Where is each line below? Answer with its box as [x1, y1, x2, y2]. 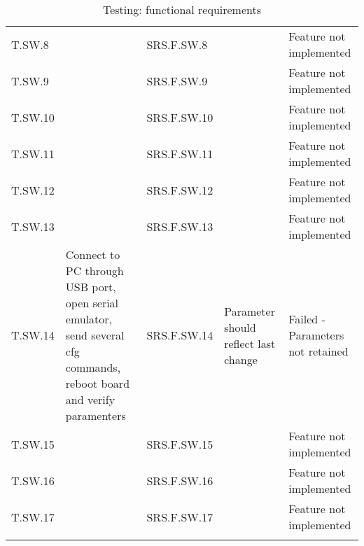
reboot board [65, 375, 130, 391]
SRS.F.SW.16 [146, 472, 213, 489]
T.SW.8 [11, 36, 49, 52]
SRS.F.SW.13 [146, 218, 213, 234]
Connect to [65, 246, 120, 262]
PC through [65, 262, 124, 279]
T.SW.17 [11, 508, 55, 525]
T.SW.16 [11, 472, 55, 489]
